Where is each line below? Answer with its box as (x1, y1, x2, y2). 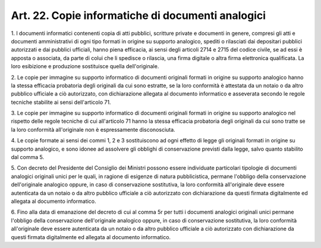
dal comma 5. (11, 154, 45, 161)
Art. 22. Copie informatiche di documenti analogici (11, 9, 266, 22)
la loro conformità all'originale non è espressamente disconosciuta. (11, 126, 175, 133)
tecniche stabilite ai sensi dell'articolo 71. (11, 98, 111, 106)
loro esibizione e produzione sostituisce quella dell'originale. (11, 63, 159, 70)
